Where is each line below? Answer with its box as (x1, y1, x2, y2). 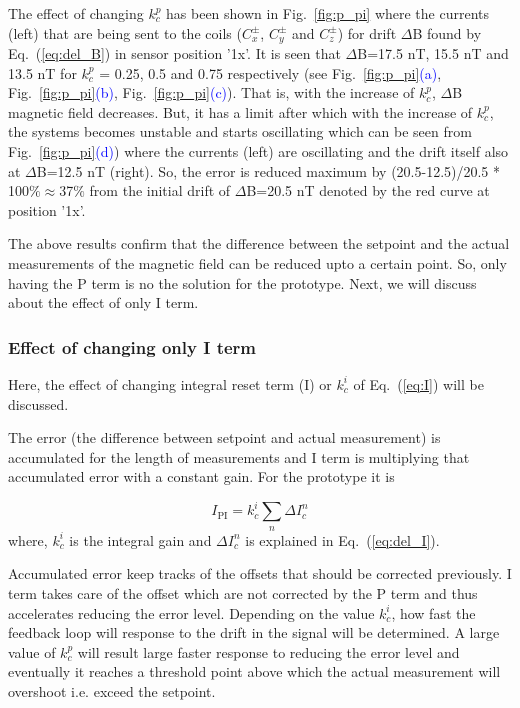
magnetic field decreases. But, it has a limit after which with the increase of (8, 101, 473, 122)
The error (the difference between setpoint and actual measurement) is (8, 427, 441, 448)
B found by (412, 22, 482, 43)
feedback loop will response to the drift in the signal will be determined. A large (8, 622, 500, 643)
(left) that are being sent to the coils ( (8, 22, 242, 43)
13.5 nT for (8, 62, 77, 83)
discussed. (8, 393, 69, 414)
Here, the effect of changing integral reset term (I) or (8, 373, 332, 394)
